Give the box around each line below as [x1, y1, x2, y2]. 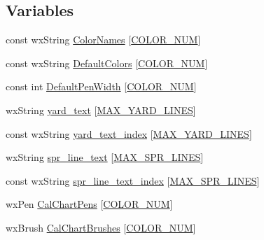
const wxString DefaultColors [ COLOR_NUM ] [6, 55, 208, 70]
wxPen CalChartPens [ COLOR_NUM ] [6, 197, 173, 211]
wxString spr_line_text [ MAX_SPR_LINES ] [6, 150, 204, 164]
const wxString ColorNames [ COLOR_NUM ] [6, 32, 201, 47]
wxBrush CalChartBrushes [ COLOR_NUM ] [6, 220, 196, 234]
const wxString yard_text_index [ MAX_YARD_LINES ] [6, 126, 252, 141]
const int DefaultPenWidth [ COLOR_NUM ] [6, 79, 197, 94]
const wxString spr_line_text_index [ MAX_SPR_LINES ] [6, 173, 260, 188]
